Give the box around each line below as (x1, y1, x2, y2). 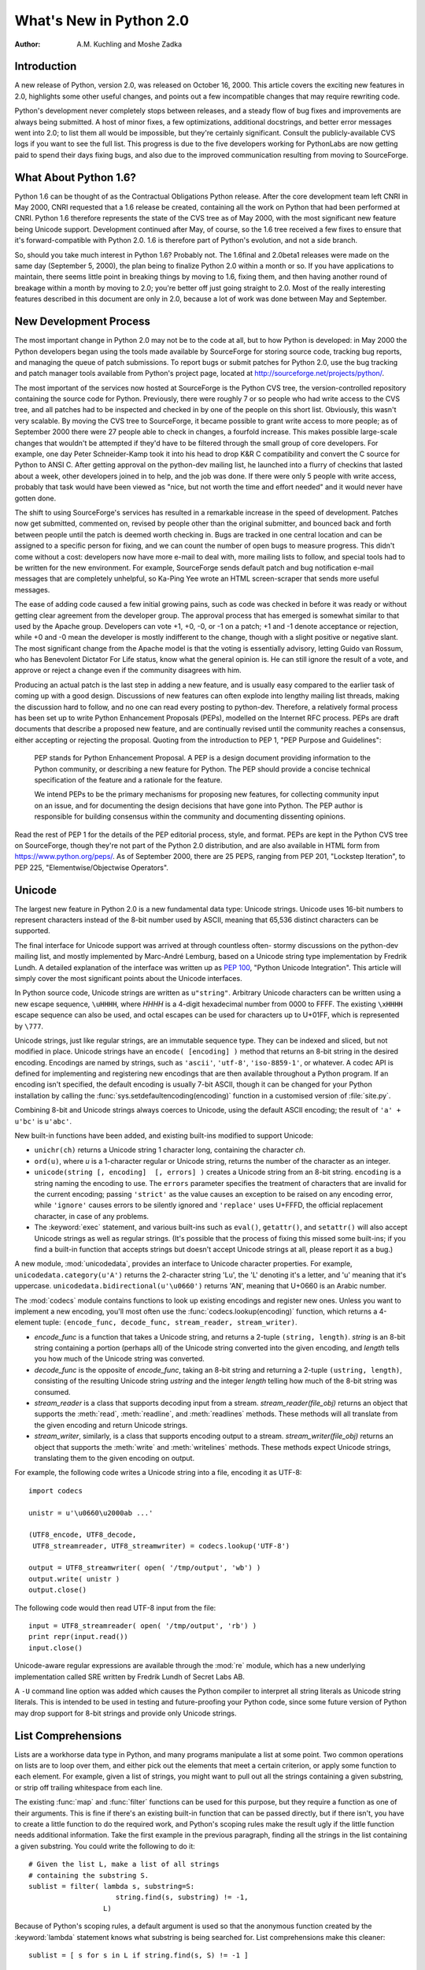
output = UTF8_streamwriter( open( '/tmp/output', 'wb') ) (28, 1563, 261, 1572)
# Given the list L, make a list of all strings (28, 1860, 220, 1869)
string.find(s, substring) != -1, (115, 1893, 249, 1902)
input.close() (28, 1643, 83, 1652)
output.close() (28, 1585, 87, 1595)
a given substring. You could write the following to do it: (14, 1841, 196, 1851)
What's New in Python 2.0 (14, 12, 189, 29)
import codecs (28, 1486, 83, 1495)
